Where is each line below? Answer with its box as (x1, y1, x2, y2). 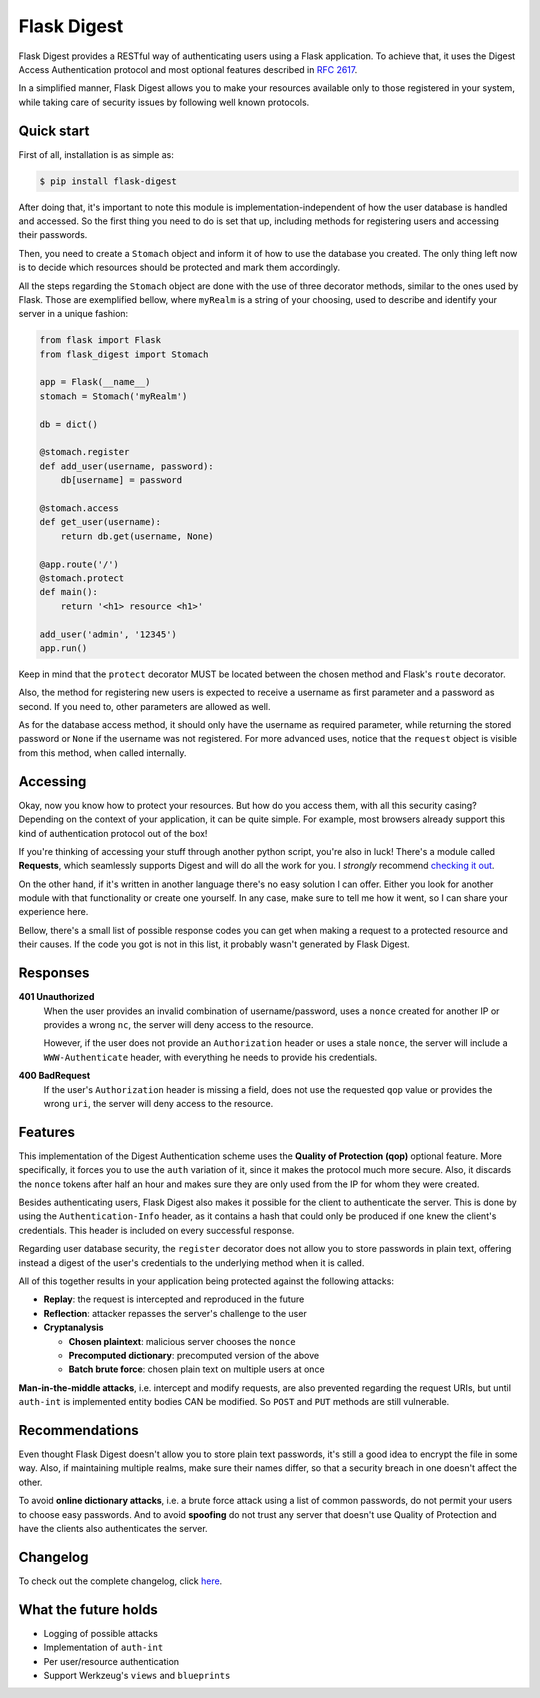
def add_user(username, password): (39, 460, 214, 472)
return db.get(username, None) (60, 530, 214, 542)
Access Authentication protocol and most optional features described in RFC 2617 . (18, 63, 358, 75)
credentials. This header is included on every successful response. (18, 1224, 295, 1236)
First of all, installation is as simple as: (18, 148, 175, 160)
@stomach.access (39, 503, 120, 514)
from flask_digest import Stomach (39, 348, 209, 360)
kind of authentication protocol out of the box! (18, 827, 208, 839)
